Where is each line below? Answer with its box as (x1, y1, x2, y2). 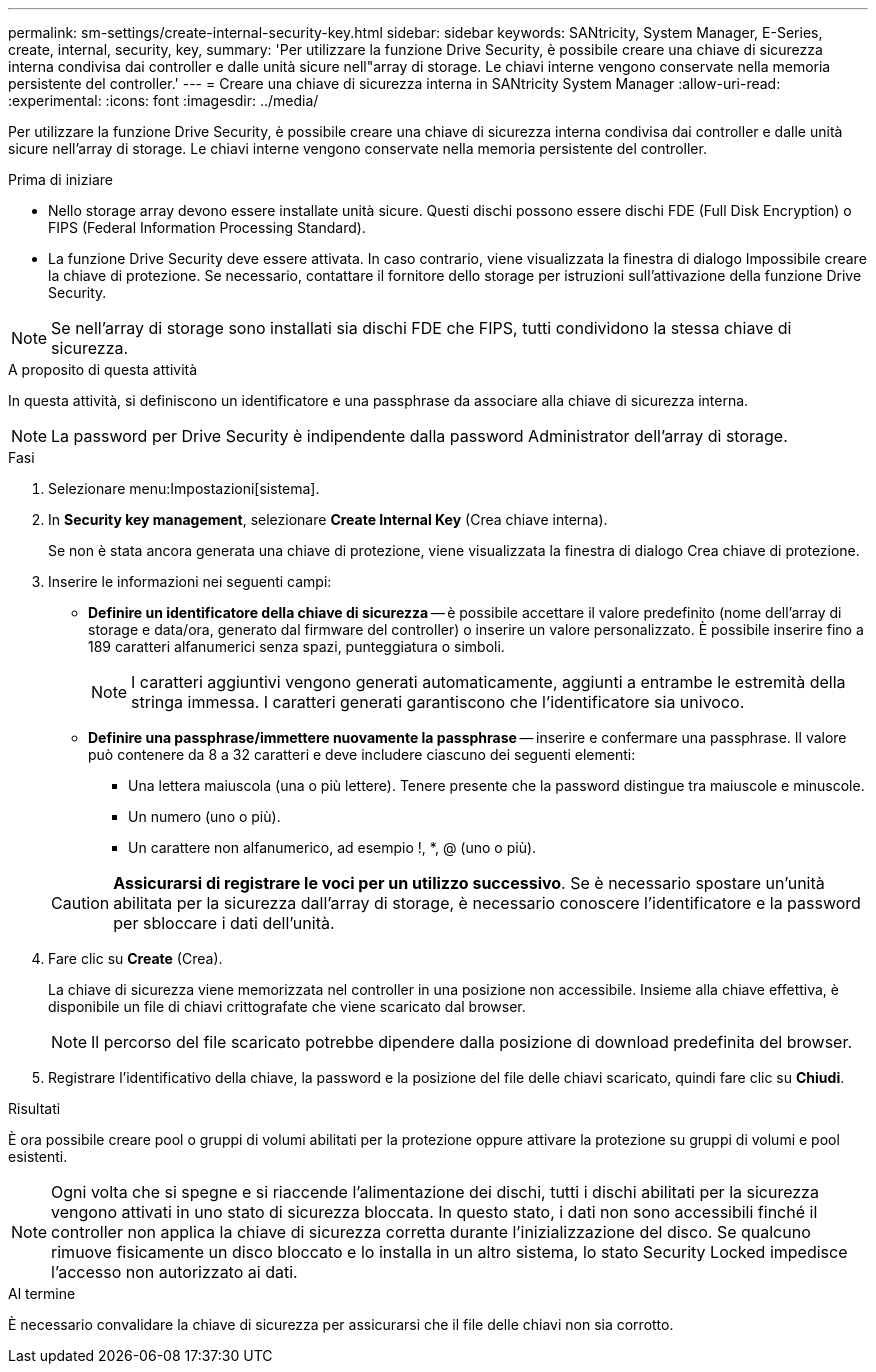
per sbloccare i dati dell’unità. (113, 913, 335, 933)
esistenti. (8, 1148, 68, 1165)
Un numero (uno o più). (128, 808, 281, 825)
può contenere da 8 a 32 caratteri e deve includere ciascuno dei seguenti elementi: (88, 746, 636, 763)
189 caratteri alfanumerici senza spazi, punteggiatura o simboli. (88, 638, 505, 655)
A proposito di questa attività (8, 361, 198, 378)
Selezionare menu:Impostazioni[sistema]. (48, 480, 320, 497)
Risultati (8, 1100, 61, 1117)
